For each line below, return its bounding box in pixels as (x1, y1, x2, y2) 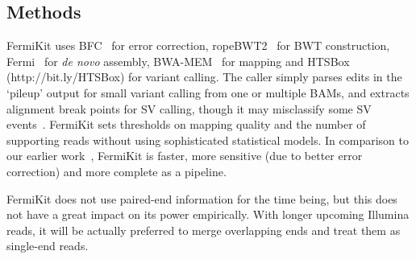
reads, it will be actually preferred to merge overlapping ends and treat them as (6, 221, 401, 238)
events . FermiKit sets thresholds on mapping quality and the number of (6, 116, 366, 133)
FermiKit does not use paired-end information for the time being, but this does (6, 190, 397, 207)
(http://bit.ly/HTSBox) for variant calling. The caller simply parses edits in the (6, 68, 402, 85)
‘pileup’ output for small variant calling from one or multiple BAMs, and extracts (6, 84, 410, 101)
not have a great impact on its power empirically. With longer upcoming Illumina (6, 206, 410, 223)
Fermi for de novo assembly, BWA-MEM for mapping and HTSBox (6, 52, 350, 69)
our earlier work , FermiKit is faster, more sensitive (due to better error (6, 147, 363, 164)
